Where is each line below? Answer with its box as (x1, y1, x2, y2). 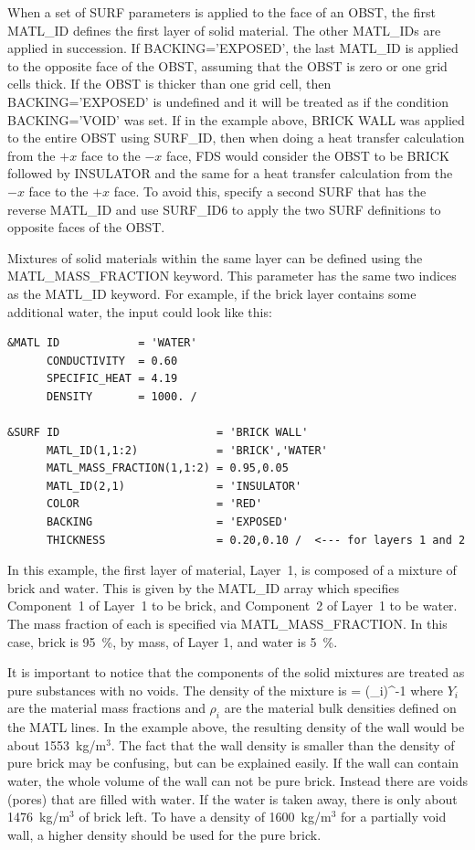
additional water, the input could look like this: (7, 302, 272, 321)
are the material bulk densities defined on (224, 698, 457, 717)
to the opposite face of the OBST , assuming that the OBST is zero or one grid (7, 56, 448, 75)
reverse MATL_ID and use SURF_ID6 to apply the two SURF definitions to (7, 199, 441, 218)
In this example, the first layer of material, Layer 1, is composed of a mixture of (7, 560, 457, 579)
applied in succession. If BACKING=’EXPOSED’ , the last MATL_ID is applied (7, 38, 459, 58)
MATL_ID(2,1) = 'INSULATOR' (46, 479, 302, 493)
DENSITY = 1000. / (46, 389, 197, 403)
